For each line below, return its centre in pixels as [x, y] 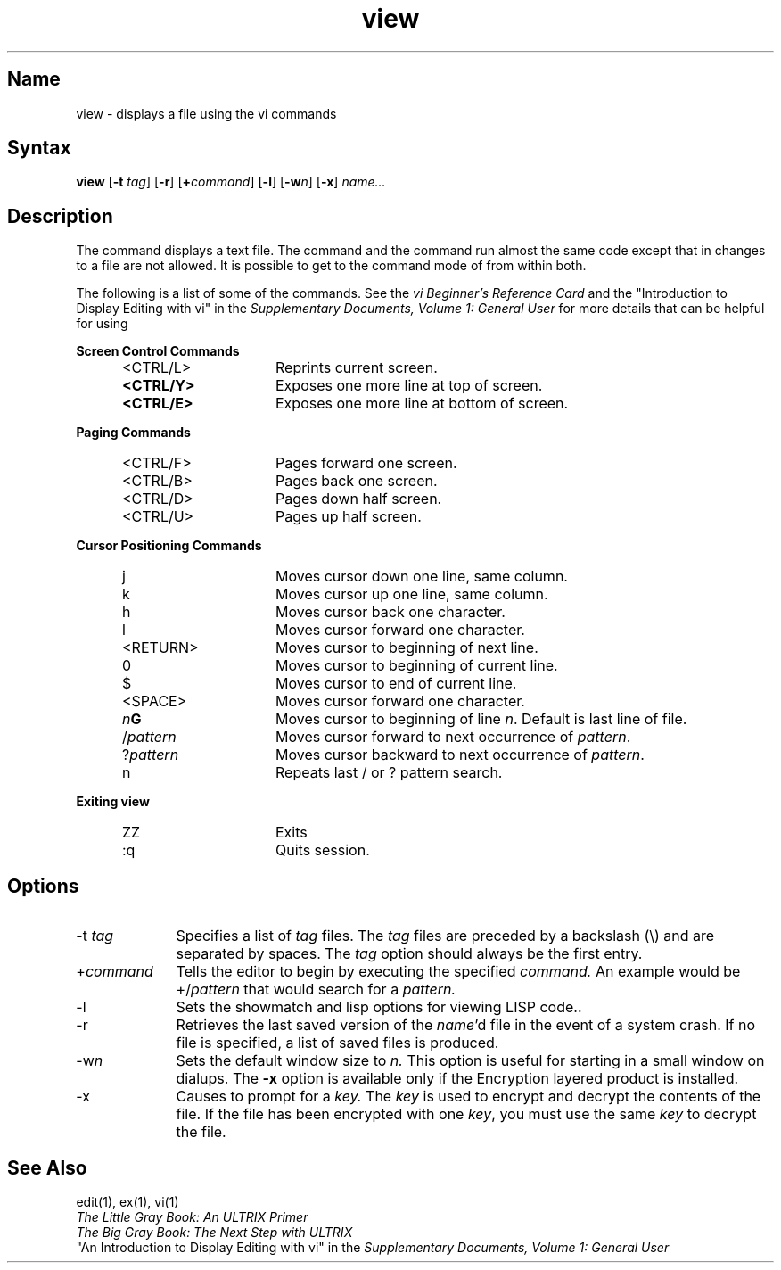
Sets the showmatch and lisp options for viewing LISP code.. [379, 1007]
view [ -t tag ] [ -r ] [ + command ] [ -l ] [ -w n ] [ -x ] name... [231, 182]
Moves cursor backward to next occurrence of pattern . [460, 755]
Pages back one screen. [356, 481]
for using [102, 324]
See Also [47, 1167]
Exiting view [113, 802]
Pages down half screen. [358, 499]
